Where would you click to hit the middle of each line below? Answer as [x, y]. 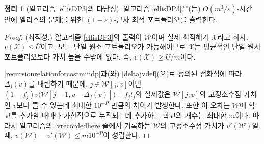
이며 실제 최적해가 [180, 36]
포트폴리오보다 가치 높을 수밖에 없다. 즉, [68, 56]
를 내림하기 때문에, [58, 83]
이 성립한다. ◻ [126, 135]
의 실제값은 [153, 94]
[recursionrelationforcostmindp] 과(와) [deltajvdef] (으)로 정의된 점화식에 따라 [123, 74]
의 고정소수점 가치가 [192, 125]
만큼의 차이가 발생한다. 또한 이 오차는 [170, 105]
